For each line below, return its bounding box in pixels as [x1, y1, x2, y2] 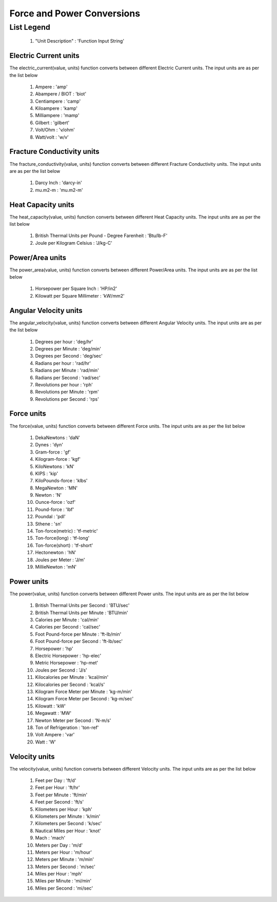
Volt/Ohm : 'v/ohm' [35, 127, 75, 133]
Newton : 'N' [35, 492, 62, 498]
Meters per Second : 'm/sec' [35, 864, 96, 870]
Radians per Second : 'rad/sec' [35, 375, 101, 381]
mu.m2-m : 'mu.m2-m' [35, 187, 83, 193]
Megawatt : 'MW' [35, 710, 72, 716]
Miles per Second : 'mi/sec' [35, 885, 93, 891]
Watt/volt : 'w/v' [35, 134, 69, 140]
